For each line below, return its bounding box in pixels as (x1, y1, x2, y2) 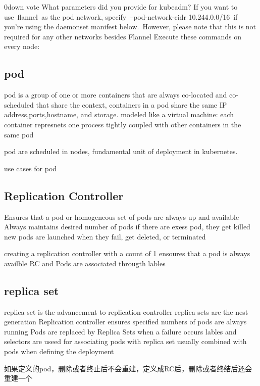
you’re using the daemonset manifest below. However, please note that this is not (4, 21, 256, 32)
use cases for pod (4, 163, 57, 173)
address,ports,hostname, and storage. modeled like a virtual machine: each (4, 109, 234, 120)
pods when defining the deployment (4, 346, 114, 357)
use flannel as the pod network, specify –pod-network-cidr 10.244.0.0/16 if (4, 11, 238, 22)
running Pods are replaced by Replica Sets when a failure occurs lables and (4, 326, 237, 336)
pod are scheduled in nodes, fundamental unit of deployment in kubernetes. (4, 146, 238, 157)
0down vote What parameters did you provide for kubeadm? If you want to (4, 2, 238, 12)
